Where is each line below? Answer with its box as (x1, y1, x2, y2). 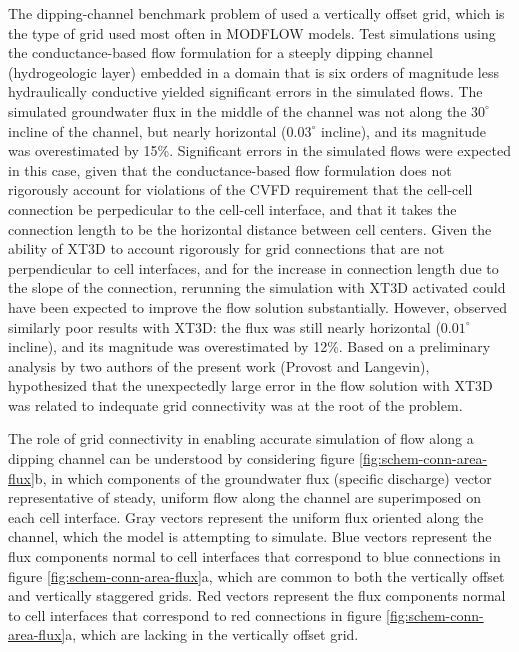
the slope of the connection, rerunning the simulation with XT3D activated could (8, 277, 506, 298)
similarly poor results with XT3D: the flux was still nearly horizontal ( (8, 316, 441, 337)
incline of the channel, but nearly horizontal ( (8, 120, 287, 141)
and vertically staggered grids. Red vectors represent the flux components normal (8, 585, 506, 606)
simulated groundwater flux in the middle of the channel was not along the (8, 100, 467, 121)
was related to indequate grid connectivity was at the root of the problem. (8, 394, 463, 415)
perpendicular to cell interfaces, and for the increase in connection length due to (8, 257, 499, 278)
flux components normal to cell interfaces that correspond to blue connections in (8, 546, 501, 567)
